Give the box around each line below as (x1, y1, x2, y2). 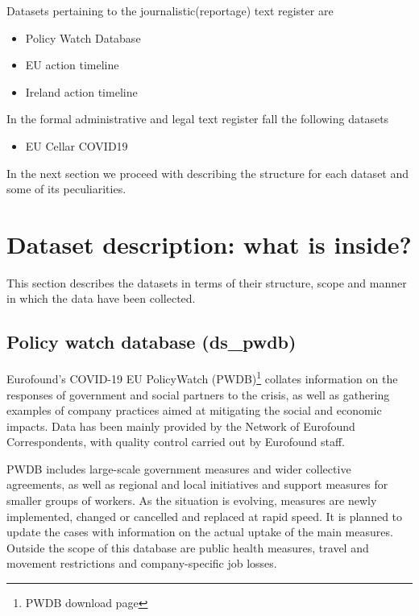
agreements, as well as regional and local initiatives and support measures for (6, 476, 388, 493)
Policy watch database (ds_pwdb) (6, 329, 297, 354)
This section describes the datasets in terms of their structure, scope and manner (6, 274, 407, 291)
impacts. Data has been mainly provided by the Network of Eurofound (6, 417, 355, 434)
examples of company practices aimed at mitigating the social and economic (6, 402, 382, 419)
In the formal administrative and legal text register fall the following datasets (6, 110, 389, 127)
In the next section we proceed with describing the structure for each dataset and (6, 164, 409, 181)
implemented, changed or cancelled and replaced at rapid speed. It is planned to (6, 507, 403, 524)
